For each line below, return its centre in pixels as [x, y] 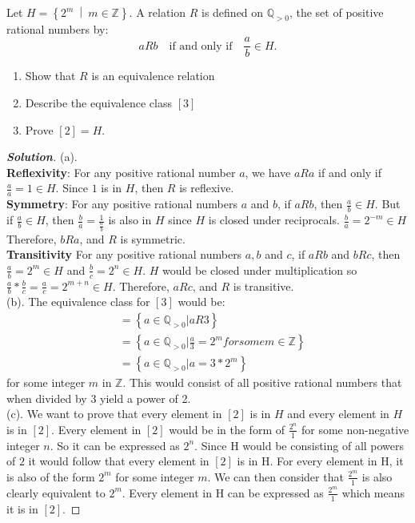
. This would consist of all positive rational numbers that [262, 382]
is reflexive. [207, 188]
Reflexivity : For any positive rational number [121, 172]
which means [373, 492]
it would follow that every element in [119, 461]
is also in [130, 220]
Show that [50, 76]
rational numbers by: [58, 28]
